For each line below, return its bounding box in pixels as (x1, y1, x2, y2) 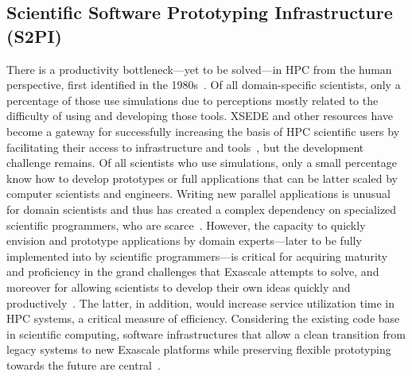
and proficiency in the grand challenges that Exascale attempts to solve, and (6, 263, 379, 280)
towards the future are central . (6, 356, 161, 373)
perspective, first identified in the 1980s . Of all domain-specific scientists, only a (6, 76, 401, 93)
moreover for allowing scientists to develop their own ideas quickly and (6, 278, 351, 295)
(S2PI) (6, 23, 62, 48)
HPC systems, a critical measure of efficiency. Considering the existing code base (6, 310, 400, 327)
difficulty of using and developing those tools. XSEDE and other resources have (6, 107, 394, 124)
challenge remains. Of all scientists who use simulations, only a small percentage (6, 154, 398, 171)
